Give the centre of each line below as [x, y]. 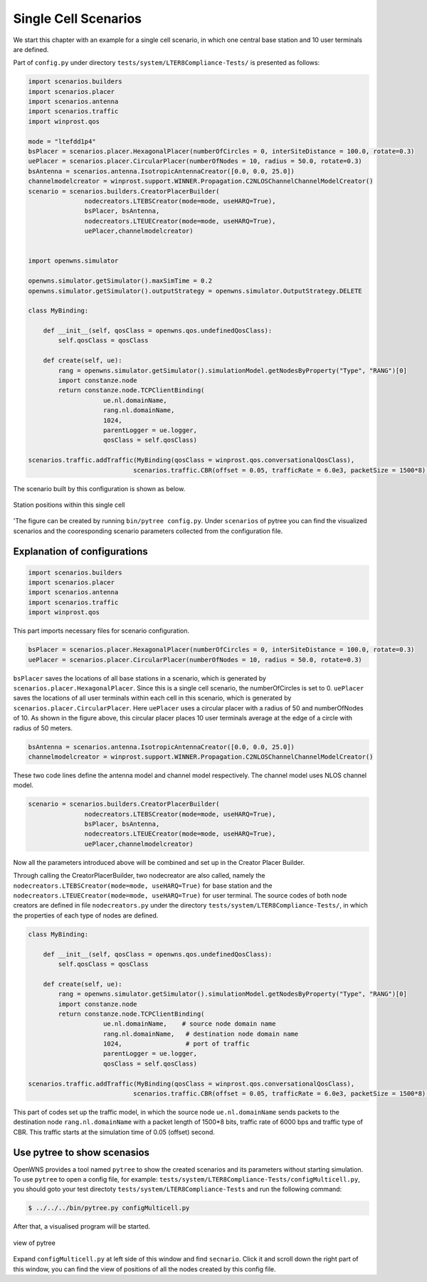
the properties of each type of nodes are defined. [86, 915]
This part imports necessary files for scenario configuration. [101, 631]
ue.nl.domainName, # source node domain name [190, 1024]
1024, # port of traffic [176, 1044]
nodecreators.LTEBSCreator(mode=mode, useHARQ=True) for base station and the [143, 886]
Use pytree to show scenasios [81, 1152]
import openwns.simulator [73, 261]
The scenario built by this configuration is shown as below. [99, 488]
